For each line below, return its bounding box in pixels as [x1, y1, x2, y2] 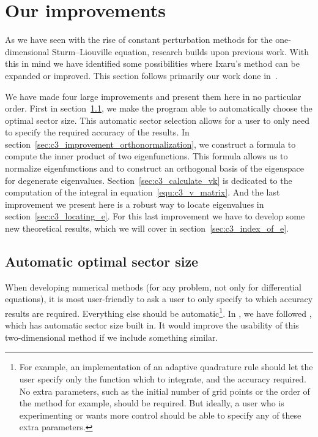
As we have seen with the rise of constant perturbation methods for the [5, 33, 273, 46]
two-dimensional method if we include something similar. [5, 330, 218, 343]
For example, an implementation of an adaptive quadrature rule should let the [19, 360, 313, 373]
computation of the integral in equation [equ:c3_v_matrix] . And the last [5, 186, 280, 199]
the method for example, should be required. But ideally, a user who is [19, 397, 284, 409]
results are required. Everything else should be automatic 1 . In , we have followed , [5, 305, 312, 319]
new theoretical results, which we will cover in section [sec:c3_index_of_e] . [5, 222, 289, 235]
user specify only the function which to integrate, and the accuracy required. [19, 373, 306, 386]
